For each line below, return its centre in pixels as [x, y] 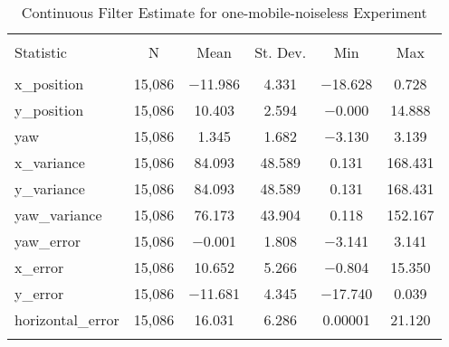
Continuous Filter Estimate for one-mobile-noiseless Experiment [224, 12]
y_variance [50, 188]
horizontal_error [67, 319]
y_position [49, 110]
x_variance [50, 162]
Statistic [41, 52]
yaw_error [48, 241]
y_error [39, 293]
